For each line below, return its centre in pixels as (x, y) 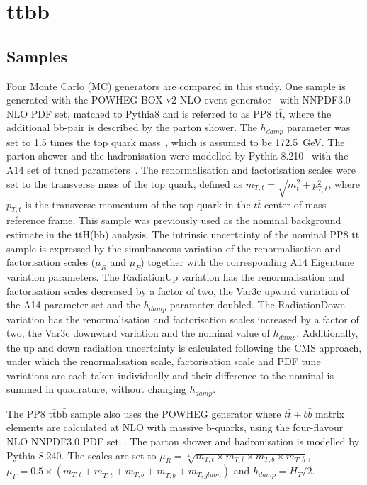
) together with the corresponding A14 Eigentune (248, 262)
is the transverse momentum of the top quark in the (138, 204)
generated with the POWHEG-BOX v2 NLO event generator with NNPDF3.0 (179, 100)
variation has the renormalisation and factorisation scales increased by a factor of (183, 319)
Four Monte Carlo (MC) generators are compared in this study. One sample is (176, 85)
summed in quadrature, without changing (96, 389)
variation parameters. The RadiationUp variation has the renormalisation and (176, 276)
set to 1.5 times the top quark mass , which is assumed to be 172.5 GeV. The (176, 141)
